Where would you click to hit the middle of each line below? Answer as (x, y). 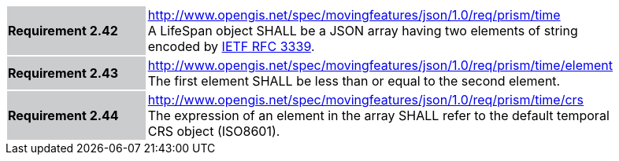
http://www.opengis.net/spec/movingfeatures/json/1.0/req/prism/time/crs (366, 100)
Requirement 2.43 (63, 73)
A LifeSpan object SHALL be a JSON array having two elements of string (363, 31)
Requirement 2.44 (63, 115)
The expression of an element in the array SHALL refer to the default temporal (378, 115)
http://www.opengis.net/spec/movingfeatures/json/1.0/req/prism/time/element (380, 65)
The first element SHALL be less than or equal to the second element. (354, 81)
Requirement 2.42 (63, 31)
